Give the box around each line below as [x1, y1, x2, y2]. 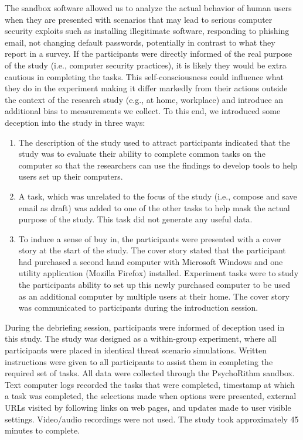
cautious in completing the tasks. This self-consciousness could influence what [5, 70, 284, 82]
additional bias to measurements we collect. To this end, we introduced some [5, 105, 281, 117]
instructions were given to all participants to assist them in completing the [5, 355, 273, 367]
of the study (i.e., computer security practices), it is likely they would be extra [5, 59, 287, 71]
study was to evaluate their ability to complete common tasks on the [18, 147, 265, 160]
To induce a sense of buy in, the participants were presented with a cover [18, 232, 281, 245]
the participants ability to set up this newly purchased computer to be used [18, 279, 291, 291]
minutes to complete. [5, 424, 80, 436]
